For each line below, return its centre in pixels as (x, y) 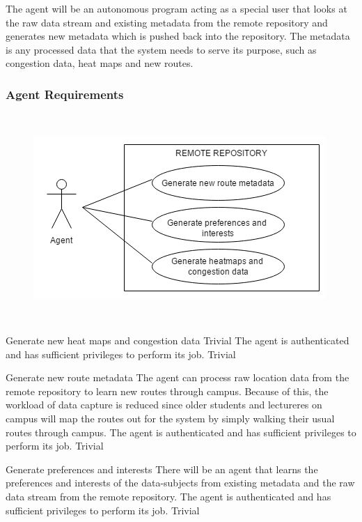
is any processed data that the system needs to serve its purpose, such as (161, 49)
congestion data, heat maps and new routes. (100, 63)
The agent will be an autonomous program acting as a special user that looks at (176, 8)
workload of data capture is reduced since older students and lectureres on (164, 405)
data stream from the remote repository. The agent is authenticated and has (168, 496)
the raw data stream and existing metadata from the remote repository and (167, 22)
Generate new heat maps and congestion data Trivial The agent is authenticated (178, 340)
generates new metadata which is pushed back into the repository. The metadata (178, 36)
